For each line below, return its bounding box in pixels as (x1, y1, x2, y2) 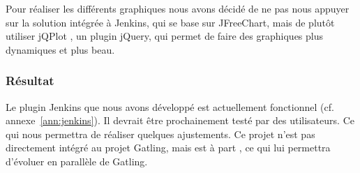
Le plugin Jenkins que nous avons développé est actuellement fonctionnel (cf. (6, 99, 334, 114)
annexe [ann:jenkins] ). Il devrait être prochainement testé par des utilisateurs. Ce (6, 113, 354, 128)
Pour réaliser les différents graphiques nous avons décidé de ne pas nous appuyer (6, 1, 350, 15)
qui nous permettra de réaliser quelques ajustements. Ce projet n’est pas (6, 126, 315, 141)
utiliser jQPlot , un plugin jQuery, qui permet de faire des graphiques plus (6, 29, 324, 43)
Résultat (6, 72, 54, 89)
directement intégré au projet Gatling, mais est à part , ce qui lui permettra (6, 140, 331, 155)
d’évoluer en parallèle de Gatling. (6, 153, 148, 168)
